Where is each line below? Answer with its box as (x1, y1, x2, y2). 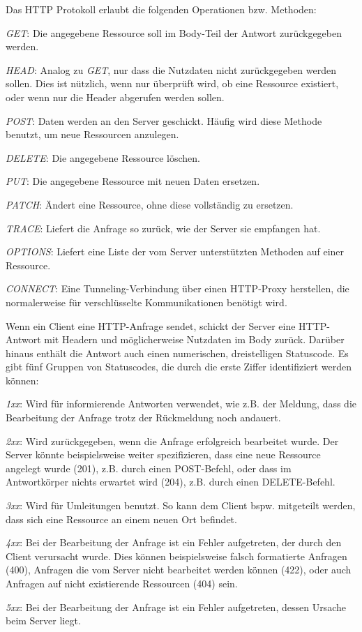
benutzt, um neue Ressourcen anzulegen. (6, 127, 179, 142)
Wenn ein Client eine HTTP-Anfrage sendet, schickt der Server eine (6, 318, 296, 333)
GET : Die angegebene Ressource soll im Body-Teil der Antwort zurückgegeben (6, 25, 342, 40)
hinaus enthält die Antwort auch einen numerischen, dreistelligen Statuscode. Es (6, 345, 349, 360)
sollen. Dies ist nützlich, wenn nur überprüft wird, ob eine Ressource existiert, (6, 76, 339, 91)
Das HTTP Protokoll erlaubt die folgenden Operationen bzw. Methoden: (6, 2, 317, 16)
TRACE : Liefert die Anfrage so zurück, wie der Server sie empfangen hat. (6, 220, 321, 235)
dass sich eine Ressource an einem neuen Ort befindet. (6, 511, 237, 526)
